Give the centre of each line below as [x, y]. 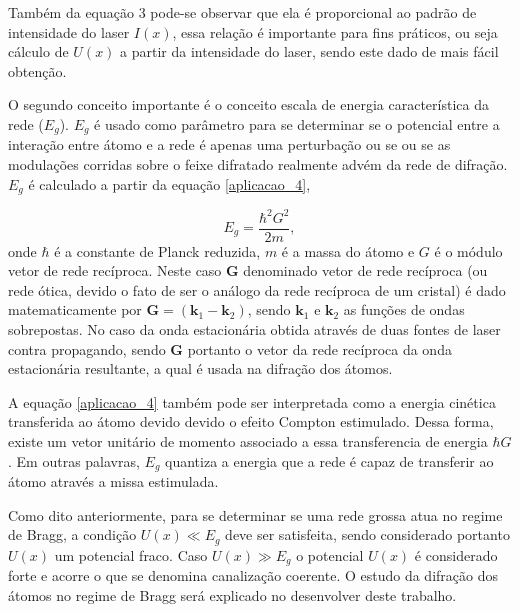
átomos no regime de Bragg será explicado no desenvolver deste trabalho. [232, 594]
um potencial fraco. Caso [131, 554]
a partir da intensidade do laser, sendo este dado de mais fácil [309, 51]
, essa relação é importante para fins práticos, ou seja [335, 31]
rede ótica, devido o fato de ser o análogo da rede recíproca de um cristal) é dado [257, 289]
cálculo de [38, 51]
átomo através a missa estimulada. [113, 481]
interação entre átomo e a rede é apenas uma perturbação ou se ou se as [229, 144]
